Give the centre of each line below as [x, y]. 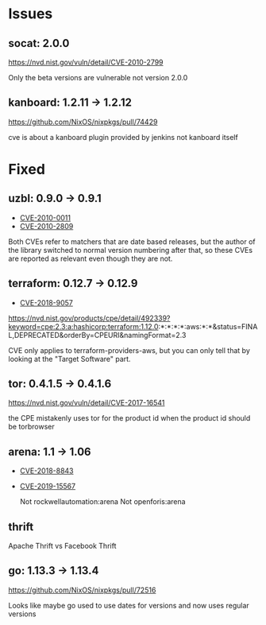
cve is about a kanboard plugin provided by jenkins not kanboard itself [123, 137]
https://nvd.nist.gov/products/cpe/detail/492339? [89, 318]
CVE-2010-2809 [46, 226]
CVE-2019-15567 [48, 487]
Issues [31, 14]
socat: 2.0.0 [39, 43]
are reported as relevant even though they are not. [91, 258]
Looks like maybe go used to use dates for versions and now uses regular [129, 605]
